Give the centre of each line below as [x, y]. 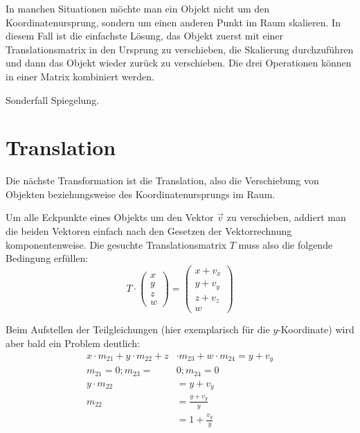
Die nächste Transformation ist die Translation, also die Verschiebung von [162, 180]
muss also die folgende [286, 244]
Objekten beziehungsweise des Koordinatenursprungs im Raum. [141, 194]
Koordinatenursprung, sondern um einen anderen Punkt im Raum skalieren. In [173, 22]
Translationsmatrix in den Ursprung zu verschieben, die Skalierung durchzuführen [180, 49]
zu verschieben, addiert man [286, 217]
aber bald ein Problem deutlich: [73, 343]
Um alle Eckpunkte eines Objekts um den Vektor [110, 217]
